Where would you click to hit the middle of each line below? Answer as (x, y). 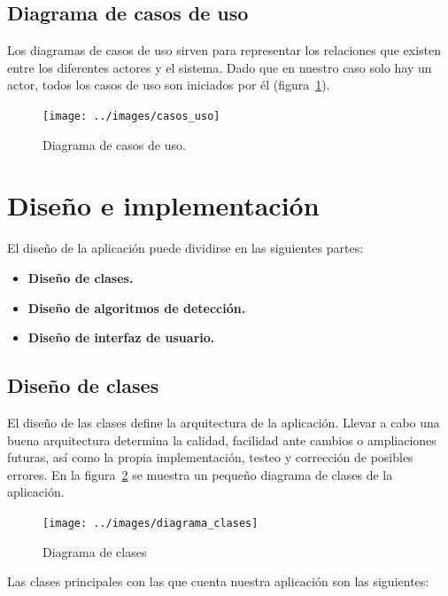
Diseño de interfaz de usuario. (121, 337)
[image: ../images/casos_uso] (131, 116)
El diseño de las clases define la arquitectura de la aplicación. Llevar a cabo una (224, 422)
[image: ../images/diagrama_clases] (151, 523)
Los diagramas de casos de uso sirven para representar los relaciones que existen (224, 50)
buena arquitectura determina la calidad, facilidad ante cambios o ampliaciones (222, 439)
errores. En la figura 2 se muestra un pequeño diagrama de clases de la (200, 474)
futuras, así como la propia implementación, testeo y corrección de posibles (210, 457)
